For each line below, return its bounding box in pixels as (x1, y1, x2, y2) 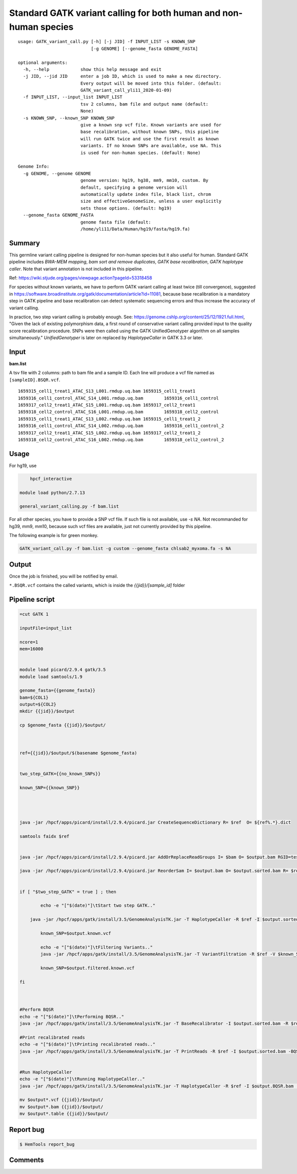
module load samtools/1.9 (19, 674, 83, 679)
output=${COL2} (19, 702, 56, 707)
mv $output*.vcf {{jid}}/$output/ (19, 1097, 103, 1103)
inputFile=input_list (19, 625, 72, 631)
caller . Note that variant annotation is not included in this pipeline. (9, 266, 143, 272)
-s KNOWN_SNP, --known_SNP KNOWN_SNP (23, 115, 115, 121)
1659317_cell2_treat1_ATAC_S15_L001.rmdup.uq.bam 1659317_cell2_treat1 (18, 402, 196, 408)
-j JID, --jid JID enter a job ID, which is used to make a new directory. (23, 73, 222, 79)
